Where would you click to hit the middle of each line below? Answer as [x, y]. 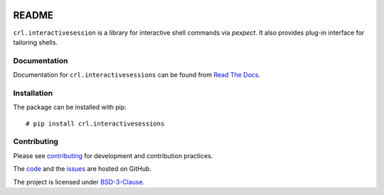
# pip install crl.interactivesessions [95, 123]
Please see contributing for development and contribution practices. [113, 155]
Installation [33, 93]
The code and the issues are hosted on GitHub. [82, 169]
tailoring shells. [36, 42]
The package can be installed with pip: [70, 107]
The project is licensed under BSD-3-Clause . [79, 182]
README [33, 15]
